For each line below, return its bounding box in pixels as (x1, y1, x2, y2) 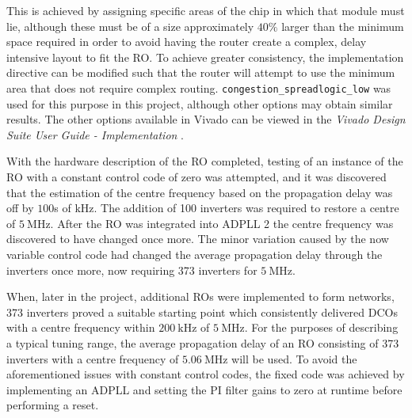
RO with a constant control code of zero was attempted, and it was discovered (6, 169, 387, 184)
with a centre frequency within (6, 319, 155, 336)
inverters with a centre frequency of (6, 350, 179, 367)
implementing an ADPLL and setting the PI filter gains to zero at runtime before (6, 381, 402, 397)
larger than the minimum (281, 17, 404, 34)
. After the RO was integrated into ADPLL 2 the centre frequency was (50, 215, 394, 231)
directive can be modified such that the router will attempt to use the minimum (6, 64, 395, 81)
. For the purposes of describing (244, 319, 399, 336)
